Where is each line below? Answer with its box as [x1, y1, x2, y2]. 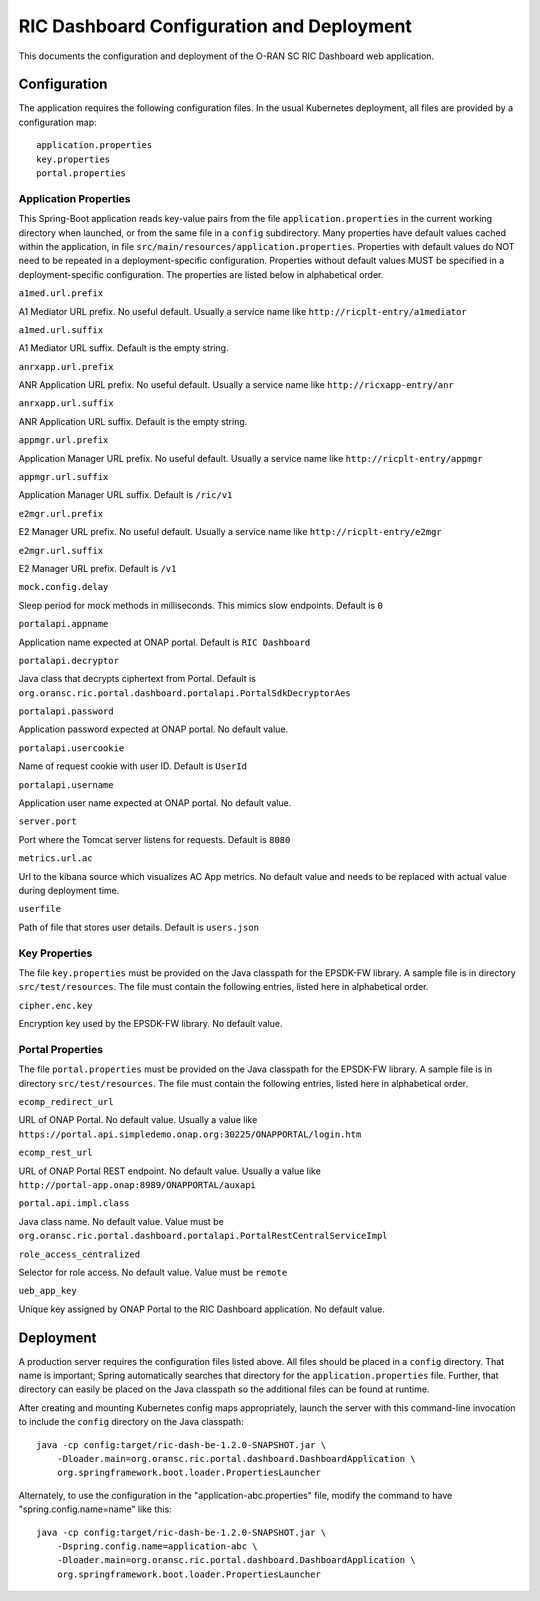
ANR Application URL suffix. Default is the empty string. [18, 415, 248, 427]
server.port [18, 816, 77, 827]
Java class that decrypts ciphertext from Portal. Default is [18, 673, 257, 685]
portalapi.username [18, 779, 114, 790]
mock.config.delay [18, 581, 109, 593]
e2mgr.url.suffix [18, 545, 104, 556]
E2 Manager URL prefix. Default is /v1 [18, 562, 177, 574]
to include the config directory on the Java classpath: [18, 1416, 244, 1428]
